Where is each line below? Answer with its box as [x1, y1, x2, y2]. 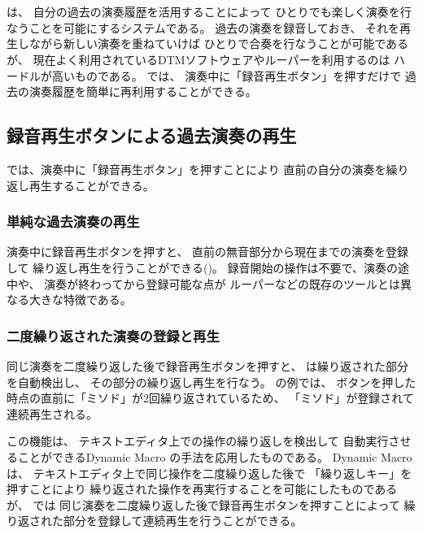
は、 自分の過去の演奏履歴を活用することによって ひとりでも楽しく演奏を [7, 3, 400, 20]
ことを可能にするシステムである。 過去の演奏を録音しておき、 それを [28, 19, 400, 36]
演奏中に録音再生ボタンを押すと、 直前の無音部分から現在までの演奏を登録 [7, 243, 409, 260]
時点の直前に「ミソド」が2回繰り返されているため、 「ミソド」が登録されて [7, 389, 414, 406]
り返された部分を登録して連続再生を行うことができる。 [7, 512, 303, 529]
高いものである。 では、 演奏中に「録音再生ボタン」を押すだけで [51, 67, 402, 84]
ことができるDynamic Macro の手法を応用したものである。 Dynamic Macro [17, 448, 412, 465]
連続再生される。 [7, 405, 98, 422]
